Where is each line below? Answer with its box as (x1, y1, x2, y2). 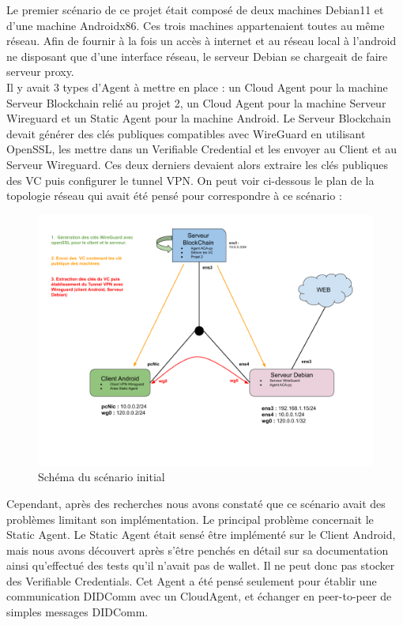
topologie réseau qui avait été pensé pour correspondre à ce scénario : (6, 187, 342, 204)
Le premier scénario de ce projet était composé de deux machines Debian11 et (6, 2, 384, 17)
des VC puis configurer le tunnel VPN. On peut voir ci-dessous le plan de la (6, 171, 375, 188)
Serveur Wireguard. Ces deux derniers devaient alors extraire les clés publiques (6, 156, 389, 172)
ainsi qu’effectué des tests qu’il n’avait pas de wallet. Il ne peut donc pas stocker (6, 557, 395, 574)
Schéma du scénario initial (38, 469, 165, 485)
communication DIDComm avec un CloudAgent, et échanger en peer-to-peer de (6, 588, 392, 604)
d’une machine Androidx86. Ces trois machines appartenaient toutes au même (6, 17, 385, 33)
